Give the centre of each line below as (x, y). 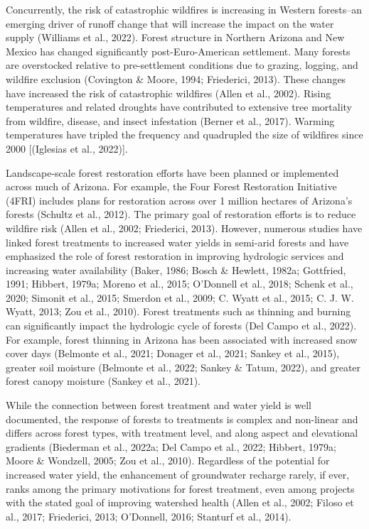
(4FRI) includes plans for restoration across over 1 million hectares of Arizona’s (179, 200)
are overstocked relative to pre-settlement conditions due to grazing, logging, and (182, 65)
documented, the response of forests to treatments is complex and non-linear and (182, 419)
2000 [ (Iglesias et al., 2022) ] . (67, 148)
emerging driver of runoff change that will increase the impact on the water (170, 23)
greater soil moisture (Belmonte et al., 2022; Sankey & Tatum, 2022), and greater (183, 367)
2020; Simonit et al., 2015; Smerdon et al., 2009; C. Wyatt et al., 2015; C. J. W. (180, 297)
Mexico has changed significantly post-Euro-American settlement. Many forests (178, 51)
